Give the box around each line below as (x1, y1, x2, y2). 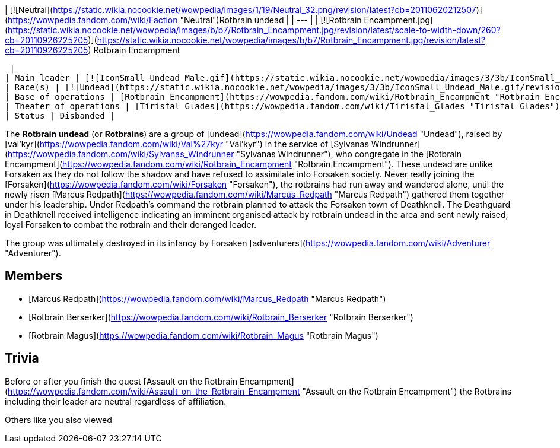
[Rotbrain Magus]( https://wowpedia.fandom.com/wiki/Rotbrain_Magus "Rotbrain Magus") (28, 330, 378, 341)
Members (5, 268, 63, 284)
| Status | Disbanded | (5, 111, 115, 120)
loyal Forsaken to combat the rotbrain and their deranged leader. (5, 220, 257, 230)
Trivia (5, 351, 39, 366)
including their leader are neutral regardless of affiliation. (5, 396, 227, 406)
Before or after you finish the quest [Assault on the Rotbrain (5, 376, 238, 386)
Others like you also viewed (5, 414, 112, 425)
